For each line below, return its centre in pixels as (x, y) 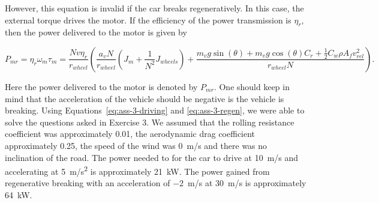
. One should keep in (252, 86)
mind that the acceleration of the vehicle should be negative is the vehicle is (145, 98)
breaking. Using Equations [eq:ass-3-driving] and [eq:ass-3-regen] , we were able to (155, 110)
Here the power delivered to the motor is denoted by (101, 86)
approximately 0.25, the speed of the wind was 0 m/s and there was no (136, 145)
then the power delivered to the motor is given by (96, 32)
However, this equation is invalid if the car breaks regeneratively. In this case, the (154, 8)
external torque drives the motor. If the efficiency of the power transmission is (148, 20)
